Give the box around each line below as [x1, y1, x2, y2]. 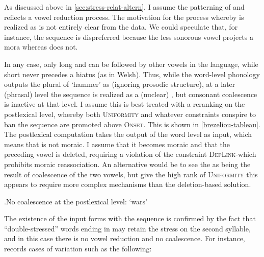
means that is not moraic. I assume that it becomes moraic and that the [4, 138, 230, 149]
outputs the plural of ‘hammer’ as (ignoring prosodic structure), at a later [4, 79, 235, 89]
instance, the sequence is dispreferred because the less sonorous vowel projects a [4, 31, 253, 42]
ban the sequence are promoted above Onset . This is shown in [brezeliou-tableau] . [4, 119, 260, 129]
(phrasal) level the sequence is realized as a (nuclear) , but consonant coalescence [4, 88, 257, 99]
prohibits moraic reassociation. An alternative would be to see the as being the [4, 158, 251, 169]
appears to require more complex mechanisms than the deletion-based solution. [4, 179, 251, 190]
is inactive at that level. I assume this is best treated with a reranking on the [4, 99, 245, 109]
